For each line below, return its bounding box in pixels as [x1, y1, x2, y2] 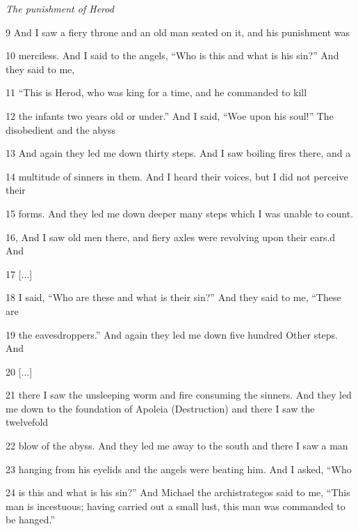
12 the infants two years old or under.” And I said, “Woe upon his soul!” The [6, 108, 334, 123]
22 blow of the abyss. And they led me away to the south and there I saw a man [6, 438, 348, 453]
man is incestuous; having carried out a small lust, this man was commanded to [6, 498, 345, 513]
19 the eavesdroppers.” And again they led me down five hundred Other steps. [6, 327, 339, 341]
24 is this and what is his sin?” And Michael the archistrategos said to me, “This [6, 485, 350, 500]
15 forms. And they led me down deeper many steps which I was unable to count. [6, 206, 354, 220]
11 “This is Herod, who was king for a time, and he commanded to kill [6, 85, 307, 100]
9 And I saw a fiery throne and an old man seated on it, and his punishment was [6, 24, 350, 39]
